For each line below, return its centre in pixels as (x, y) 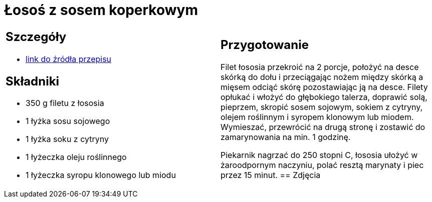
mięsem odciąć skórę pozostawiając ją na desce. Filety (324, 87)
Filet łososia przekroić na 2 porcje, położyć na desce (320, 67)
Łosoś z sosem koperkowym (101, 10)
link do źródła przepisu (69, 59)
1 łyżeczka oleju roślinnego (76, 157)
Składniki (33, 81)
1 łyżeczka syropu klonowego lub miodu (101, 175)
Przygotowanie (265, 45)
